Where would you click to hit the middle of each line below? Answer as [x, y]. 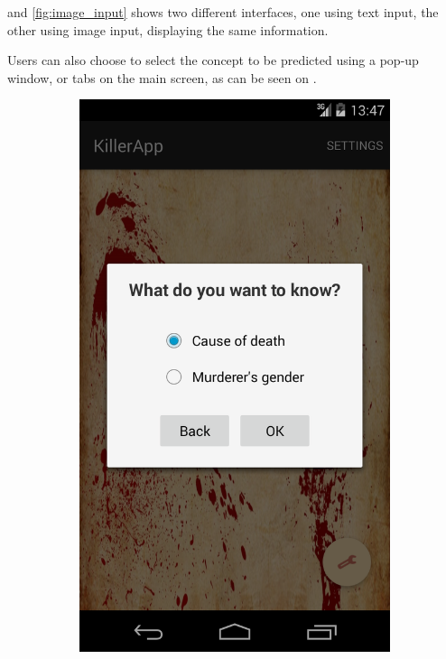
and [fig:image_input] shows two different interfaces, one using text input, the [223, 12]
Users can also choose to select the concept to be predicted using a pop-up [213, 60]
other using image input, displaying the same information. [168, 29]
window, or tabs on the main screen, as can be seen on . [162, 77]
